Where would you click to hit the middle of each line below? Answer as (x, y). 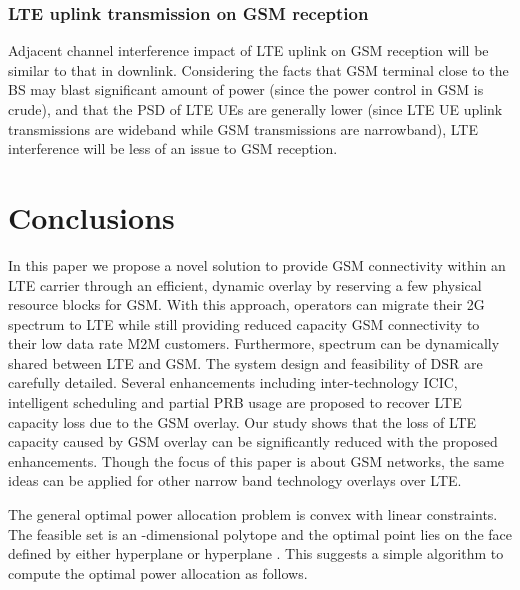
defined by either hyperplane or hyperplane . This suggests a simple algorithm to (256, 553)
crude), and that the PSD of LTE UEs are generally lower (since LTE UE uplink (255, 109)
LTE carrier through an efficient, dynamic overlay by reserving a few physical (245, 284)
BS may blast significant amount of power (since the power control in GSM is (246, 89)
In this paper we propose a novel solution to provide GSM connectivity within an (257, 264)
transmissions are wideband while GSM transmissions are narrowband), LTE (243, 128)
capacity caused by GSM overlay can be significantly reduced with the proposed (253, 441)
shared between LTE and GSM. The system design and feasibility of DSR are (245, 362)
